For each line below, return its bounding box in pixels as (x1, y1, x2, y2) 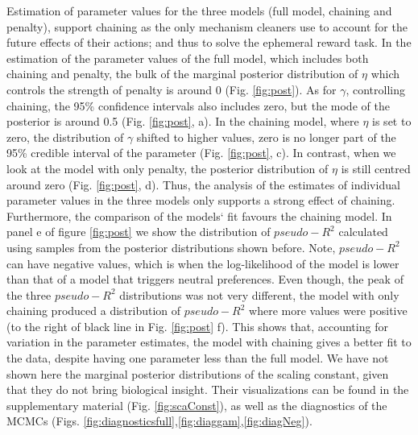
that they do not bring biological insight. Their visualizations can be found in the (6, 381, 409, 398)
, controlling (346, 81, 406, 97)
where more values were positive (249, 302, 408, 319)
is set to (372, 113, 412, 130)
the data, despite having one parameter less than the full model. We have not (6, 350, 389, 367)
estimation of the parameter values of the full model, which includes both (6, 49, 369, 66)
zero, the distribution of (6, 128, 124, 145)
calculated (338, 223, 388, 240)
